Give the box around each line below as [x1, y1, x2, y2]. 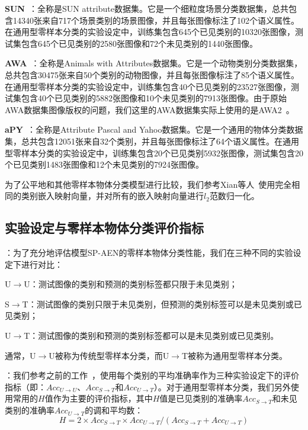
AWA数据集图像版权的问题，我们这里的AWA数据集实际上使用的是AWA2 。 [5, 103, 294, 115]
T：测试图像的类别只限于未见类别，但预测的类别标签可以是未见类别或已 [22, 297, 302, 310]
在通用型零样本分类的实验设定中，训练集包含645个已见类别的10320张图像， [5, 25, 295, 38]
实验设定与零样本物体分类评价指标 [5, 219, 204, 237]
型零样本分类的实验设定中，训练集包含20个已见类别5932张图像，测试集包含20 [5, 146, 303, 159]
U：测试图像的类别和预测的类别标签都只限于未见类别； [24, 278, 238, 290]
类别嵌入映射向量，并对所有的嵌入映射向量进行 [21, 190, 204, 202]
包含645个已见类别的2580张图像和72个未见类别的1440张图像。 [21, 37, 258, 49]
